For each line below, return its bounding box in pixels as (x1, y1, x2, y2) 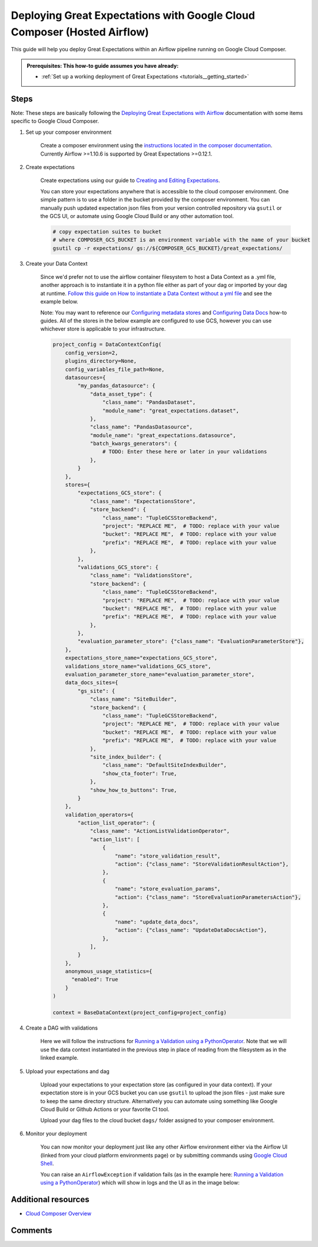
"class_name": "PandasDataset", (102, 399, 196, 406)
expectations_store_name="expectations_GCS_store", (65, 655, 218, 661)
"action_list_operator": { (77, 820, 155, 826)
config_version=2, (65, 349, 118, 356)
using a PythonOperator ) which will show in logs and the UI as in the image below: (40, 1179, 240, 1186)
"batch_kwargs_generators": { (90, 440, 177, 447)
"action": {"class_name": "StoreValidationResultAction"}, (115, 861, 289, 867)
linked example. (40, 1054, 79, 1061)
